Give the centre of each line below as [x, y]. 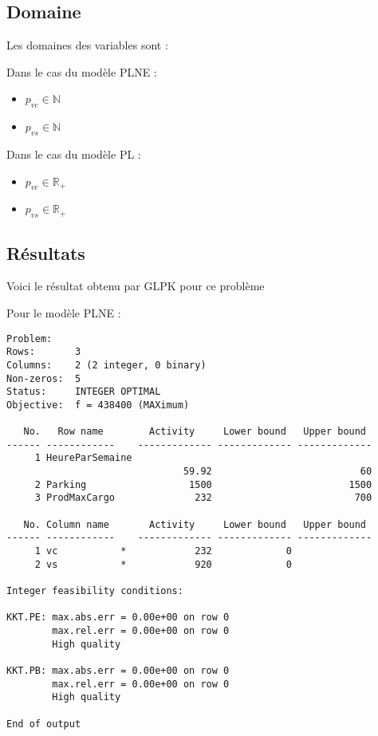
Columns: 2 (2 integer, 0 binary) [106, 365]
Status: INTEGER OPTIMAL [84, 392]
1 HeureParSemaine [83, 458]
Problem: [30, 338]
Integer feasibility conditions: [95, 591]
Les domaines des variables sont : [87, 45]
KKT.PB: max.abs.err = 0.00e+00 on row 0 [118, 670]
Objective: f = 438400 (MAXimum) [98, 405]
